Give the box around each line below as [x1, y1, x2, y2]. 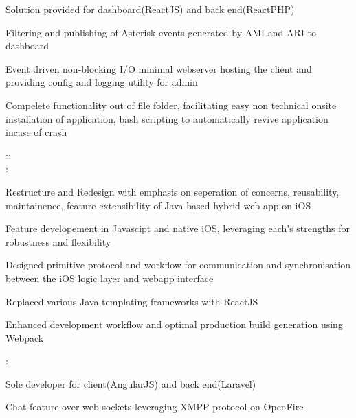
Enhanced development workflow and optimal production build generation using [5, 317, 343, 332]
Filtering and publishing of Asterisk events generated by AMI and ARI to [5, 25, 316, 39]
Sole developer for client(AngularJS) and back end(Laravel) [5, 376, 256, 391]
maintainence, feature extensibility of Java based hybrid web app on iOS [5, 198, 311, 212]
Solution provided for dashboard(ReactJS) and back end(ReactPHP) [5, 2, 295, 16]
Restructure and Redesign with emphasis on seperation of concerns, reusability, [5, 184, 340, 198]
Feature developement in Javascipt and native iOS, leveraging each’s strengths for [5, 221, 350, 235]
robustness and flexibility [5, 234, 111, 248]
